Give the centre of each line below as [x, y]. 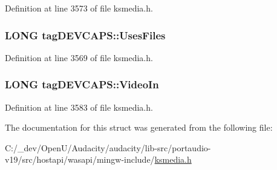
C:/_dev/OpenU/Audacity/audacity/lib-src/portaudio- [108, 147]
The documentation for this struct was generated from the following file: [139, 127]
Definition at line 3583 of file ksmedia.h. [79, 107]
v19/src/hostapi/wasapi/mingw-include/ [80, 159]
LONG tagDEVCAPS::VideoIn [82, 84]
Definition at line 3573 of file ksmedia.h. [79, 8]
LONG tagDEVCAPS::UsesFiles [85, 35]
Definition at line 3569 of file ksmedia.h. [79, 57]
